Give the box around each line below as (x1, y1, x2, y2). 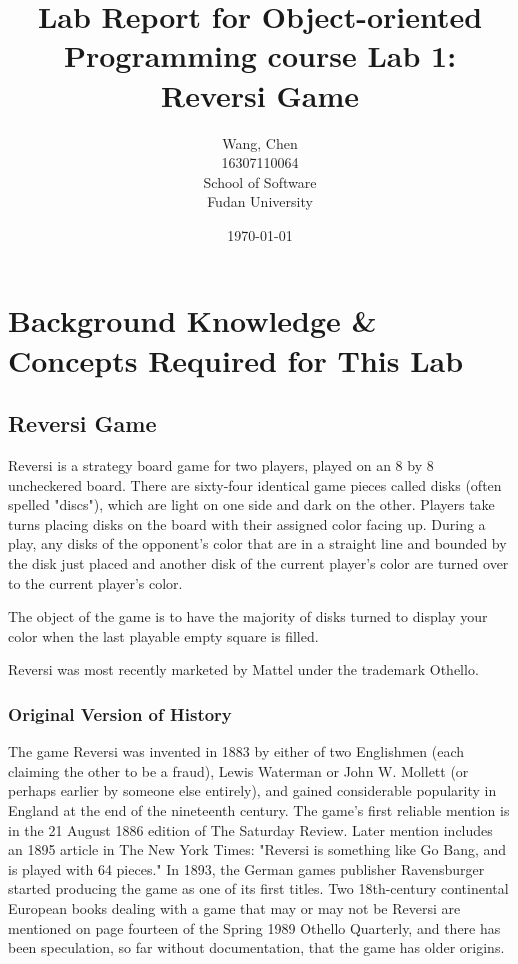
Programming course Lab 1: (63, 35, 457, 76)
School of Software (203, 171, 317, 192)
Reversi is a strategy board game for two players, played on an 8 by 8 (8, 455, 434, 476)
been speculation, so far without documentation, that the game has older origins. (8, 937, 505, 958)
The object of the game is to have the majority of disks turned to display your (8, 606, 488, 627)
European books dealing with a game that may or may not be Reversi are (8, 897, 461, 918)
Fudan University (207, 191, 313, 212)
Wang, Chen (222, 132, 298, 153)
